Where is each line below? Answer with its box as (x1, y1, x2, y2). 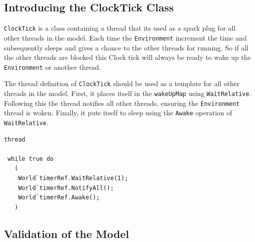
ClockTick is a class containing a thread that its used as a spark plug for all (4, 23, 236, 33)
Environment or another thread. (4, 61, 101, 72)
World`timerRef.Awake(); (18, 194, 100, 201)
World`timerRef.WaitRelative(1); (18, 175, 128, 182)
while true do (7, 155, 54, 162)
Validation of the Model (4, 226, 129, 241)
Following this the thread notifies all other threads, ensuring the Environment (4, 97, 240, 108)
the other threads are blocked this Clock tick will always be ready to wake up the (4, 52, 251, 62)
